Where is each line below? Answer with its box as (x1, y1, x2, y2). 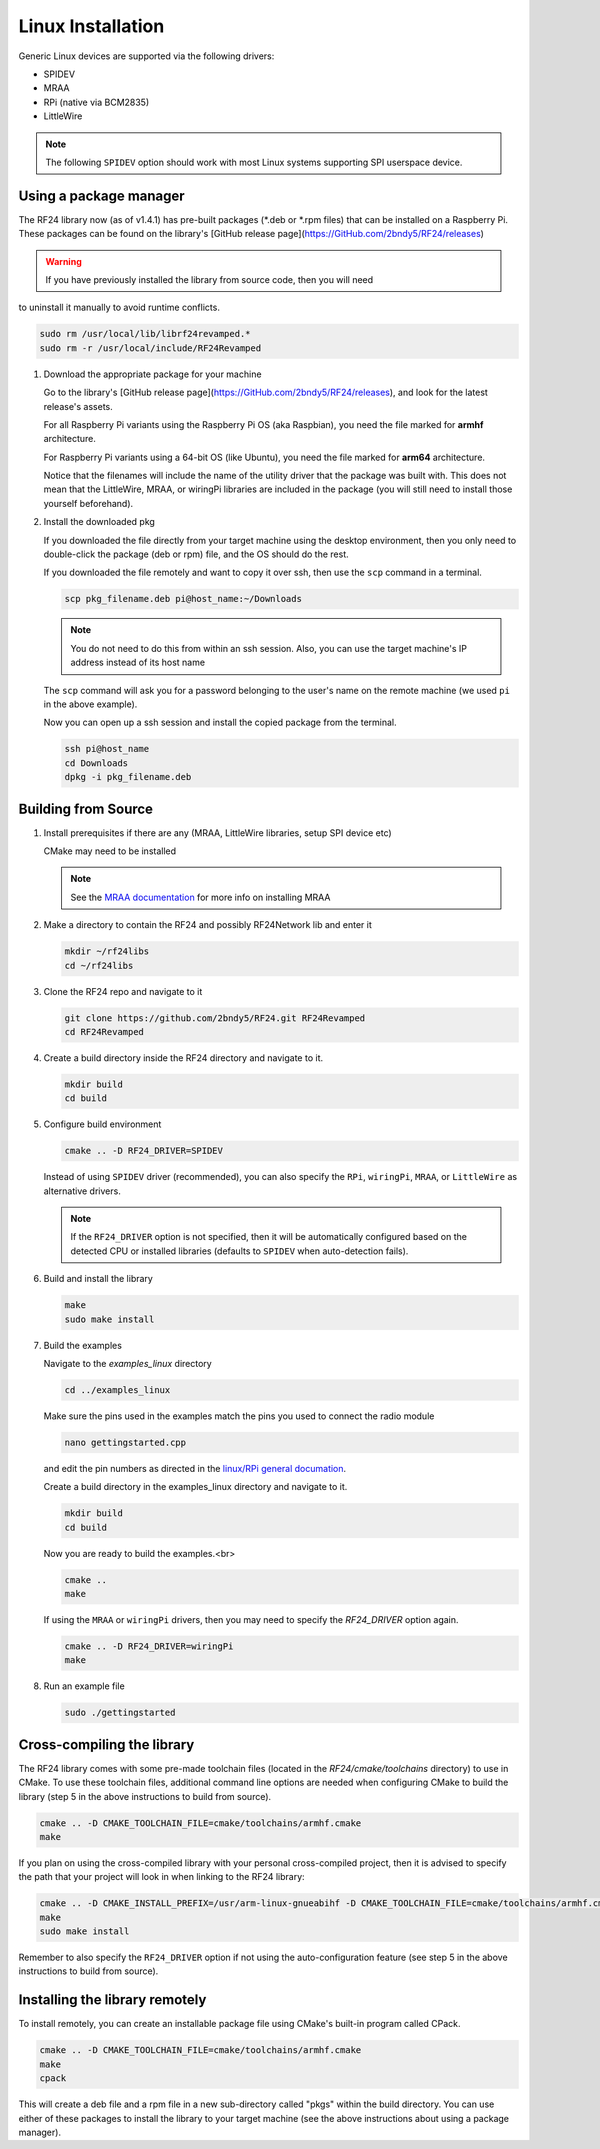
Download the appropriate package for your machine (43, 368, 262, 380)
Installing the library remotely (18, 1991, 207, 2009)
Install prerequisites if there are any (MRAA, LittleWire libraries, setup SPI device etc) (43, 826, 392, 839)
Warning (45, 255, 82, 267)
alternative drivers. (43, 1185, 122, 1197)
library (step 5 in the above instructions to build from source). (18, 1790, 272, 1802)
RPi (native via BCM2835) (43, 96, 150, 108)
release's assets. (43, 400, 114, 412)
